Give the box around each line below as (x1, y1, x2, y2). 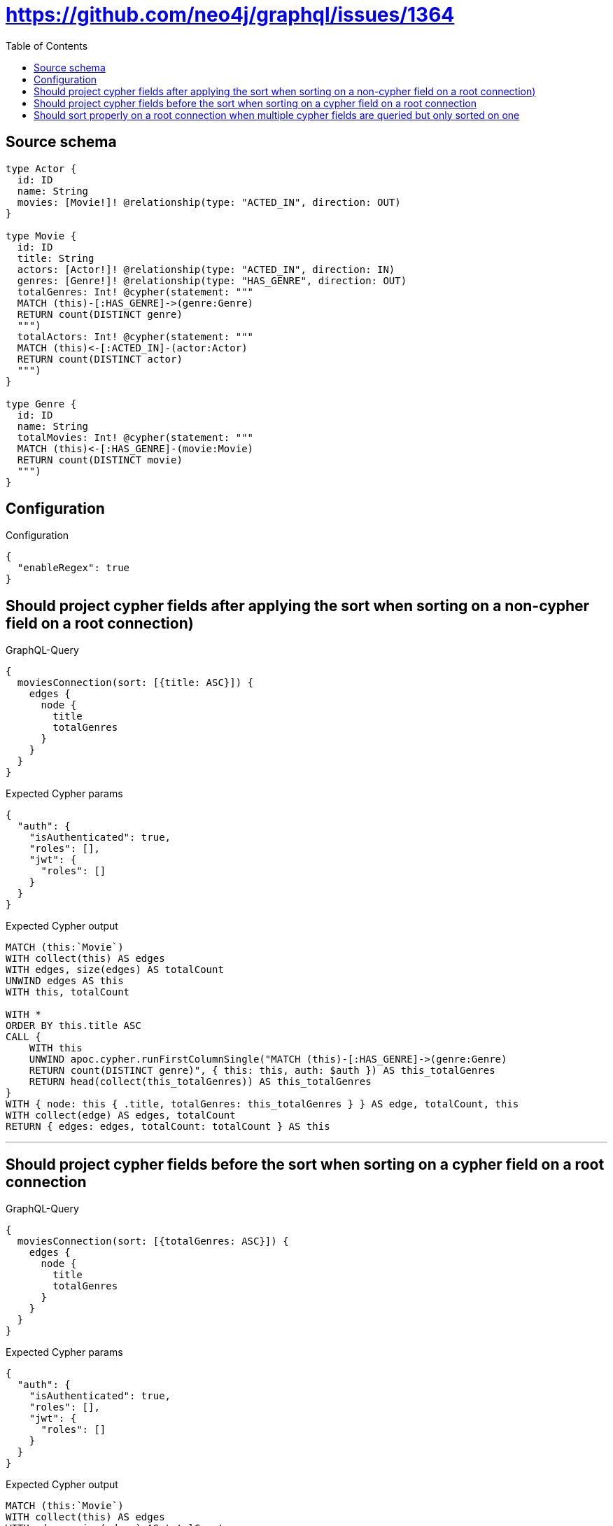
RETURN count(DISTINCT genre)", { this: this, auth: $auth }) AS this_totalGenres (29, 1065, 495, 1077)
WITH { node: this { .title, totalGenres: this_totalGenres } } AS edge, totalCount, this (6, 1098, 519, 1110)
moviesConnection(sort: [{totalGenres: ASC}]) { (17, 1235, 289, 1247)
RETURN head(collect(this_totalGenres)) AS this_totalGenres (29, 1076, 372, 1088)
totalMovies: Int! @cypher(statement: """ (17, 431, 254, 443)
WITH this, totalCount (6, 986, 130, 998)
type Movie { (6, 230, 77, 241)
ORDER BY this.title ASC (6, 1020, 141, 1032)
